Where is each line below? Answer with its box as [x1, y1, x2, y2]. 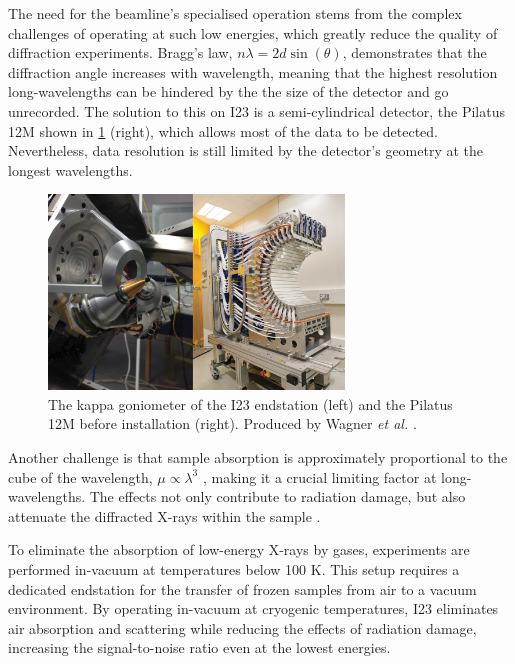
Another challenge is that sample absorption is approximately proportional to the [8, 447, 508, 468]
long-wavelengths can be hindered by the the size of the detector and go [8, 81, 449, 102]
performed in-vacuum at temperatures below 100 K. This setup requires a [8, 559, 460, 580]
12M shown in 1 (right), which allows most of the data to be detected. [8, 120, 438, 141]
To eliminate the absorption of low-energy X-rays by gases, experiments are [8, 539, 470, 560]
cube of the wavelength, [8, 466, 153, 487]
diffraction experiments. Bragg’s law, [8, 42, 233, 63]
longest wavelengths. [8, 159, 133, 180]
